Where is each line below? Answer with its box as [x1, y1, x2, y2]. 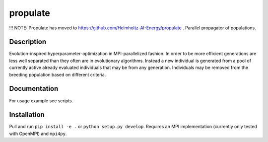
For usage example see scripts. [9, 97, 73, 104]
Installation [9, 111, 45, 119]
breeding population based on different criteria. [9, 71, 106, 77]
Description [9, 38, 47, 46]
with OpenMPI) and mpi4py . [9, 131, 67, 137]
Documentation [9, 84, 59, 93]
